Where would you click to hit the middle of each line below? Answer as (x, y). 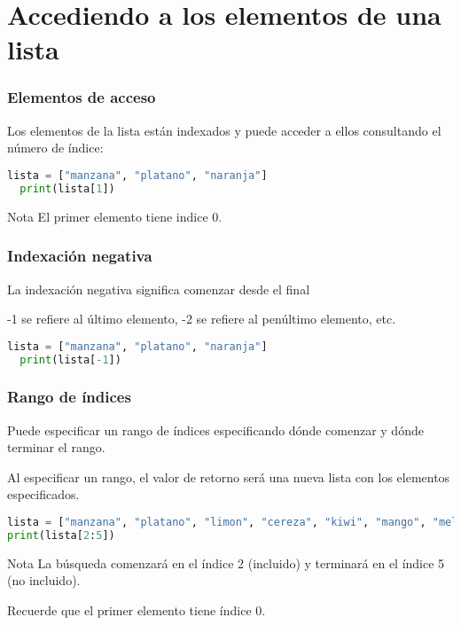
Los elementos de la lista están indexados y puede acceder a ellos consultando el (224, 130)
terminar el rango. (56, 447)
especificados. (43, 494)
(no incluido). (44, 580)
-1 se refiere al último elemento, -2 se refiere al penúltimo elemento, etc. (202, 319)
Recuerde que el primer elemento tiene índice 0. (137, 610)
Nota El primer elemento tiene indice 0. (115, 216)
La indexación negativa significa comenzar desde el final (159, 289)
